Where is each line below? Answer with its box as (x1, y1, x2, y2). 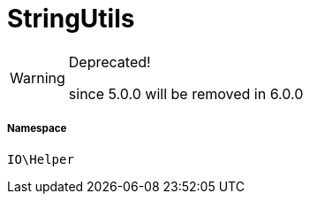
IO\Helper (7, 151, 74, 166)
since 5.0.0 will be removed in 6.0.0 (68, 84, 304, 103)
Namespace (7, 122, 67, 135)
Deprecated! (68, 52, 151, 71)
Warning (10, 68, 65, 87)
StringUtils (7, 4, 135, 34)
